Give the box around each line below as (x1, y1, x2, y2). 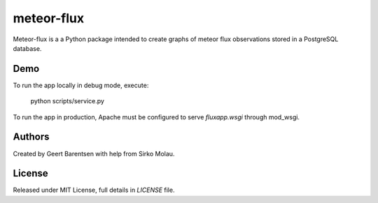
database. (13, 44, 42, 52)
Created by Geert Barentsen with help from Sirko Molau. (13, 149, 175, 158)
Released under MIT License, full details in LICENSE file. (13, 186, 175, 195)
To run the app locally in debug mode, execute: (13, 81, 149, 89)
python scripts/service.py (30, 97, 105, 105)
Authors (13, 131, 50, 143)
